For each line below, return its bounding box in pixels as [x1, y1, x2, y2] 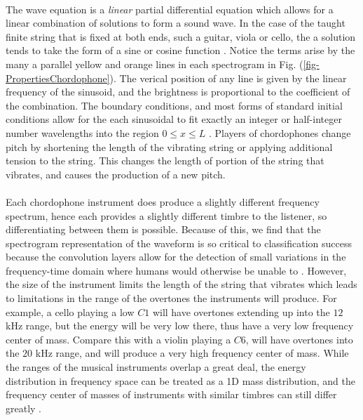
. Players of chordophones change [208, 125, 351, 140]
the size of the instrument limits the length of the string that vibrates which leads [6, 277, 357, 291]
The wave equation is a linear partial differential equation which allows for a [6, 1, 334, 16]
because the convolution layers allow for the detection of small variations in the [6, 249, 346, 264]
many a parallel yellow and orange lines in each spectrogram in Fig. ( [6, 56, 303, 71]
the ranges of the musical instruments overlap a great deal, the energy [6, 360, 306, 374]
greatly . [6, 400, 42, 415]
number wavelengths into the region [6, 125, 159, 140]
